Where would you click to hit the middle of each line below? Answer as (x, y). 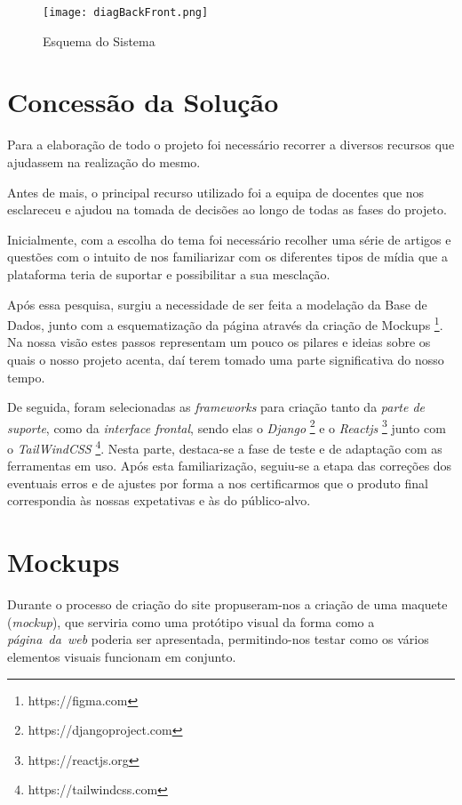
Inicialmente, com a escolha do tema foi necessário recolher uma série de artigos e (229, 239)
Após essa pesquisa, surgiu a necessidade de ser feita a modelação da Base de (217, 304)
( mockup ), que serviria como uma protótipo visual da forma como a (191, 621)
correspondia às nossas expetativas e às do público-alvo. (159, 500)
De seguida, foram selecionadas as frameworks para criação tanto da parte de (216, 407)
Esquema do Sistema (99, 40)
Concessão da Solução (143, 102)
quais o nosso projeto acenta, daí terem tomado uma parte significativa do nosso (226, 359)
